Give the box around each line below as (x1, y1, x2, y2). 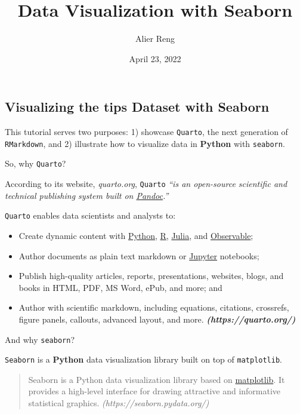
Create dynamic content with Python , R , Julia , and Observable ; (18, 229, 253, 241)
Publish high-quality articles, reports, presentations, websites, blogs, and (18, 269, 284, 282)
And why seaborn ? (5, 333, 75, 345)
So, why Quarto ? (5, 157, 66, 170)
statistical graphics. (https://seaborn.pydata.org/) (28, 397, 209, 409)
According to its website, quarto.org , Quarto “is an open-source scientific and (5, 177, 287, 190)
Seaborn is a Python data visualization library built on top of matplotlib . (5, 353, 282, 366)
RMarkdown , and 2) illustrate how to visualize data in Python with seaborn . (5, 137, 285, 149)
